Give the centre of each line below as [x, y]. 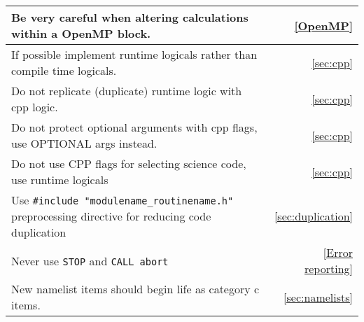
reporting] [328, 268]
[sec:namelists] [318, 297]
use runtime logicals [60, 180]
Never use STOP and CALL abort [90, 260]
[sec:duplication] [313, 216]
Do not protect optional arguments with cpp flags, [134, 127]
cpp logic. [35, 107]
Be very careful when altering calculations [130, 17]
